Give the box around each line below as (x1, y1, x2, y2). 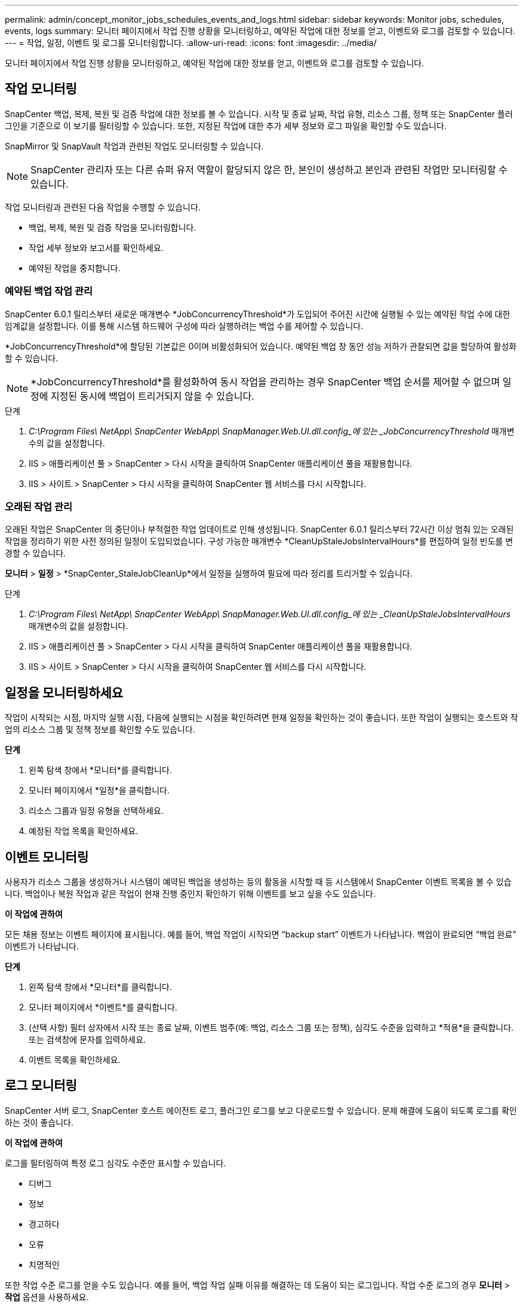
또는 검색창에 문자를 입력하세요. (29, 1034, 146, 1045)
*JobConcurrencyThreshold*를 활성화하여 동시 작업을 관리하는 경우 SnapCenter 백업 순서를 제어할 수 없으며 (30, 375, 500, 388)
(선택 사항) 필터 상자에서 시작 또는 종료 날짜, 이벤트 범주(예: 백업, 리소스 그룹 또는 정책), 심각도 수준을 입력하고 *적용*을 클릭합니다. (29, 1022, 514, 1033)
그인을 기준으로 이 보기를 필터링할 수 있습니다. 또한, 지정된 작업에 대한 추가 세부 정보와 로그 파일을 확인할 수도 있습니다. (5, 120, 447, 131)
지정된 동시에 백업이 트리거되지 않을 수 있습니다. (51, 390, 254, 402)
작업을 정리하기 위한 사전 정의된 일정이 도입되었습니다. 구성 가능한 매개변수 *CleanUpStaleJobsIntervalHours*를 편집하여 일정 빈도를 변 (5, 536, 513, 547)
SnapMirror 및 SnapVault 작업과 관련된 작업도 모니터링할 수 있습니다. (5, 140, 264, 151)
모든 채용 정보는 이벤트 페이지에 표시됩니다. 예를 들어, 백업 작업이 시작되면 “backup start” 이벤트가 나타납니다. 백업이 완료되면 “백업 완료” (5, 929, 516, 940)
